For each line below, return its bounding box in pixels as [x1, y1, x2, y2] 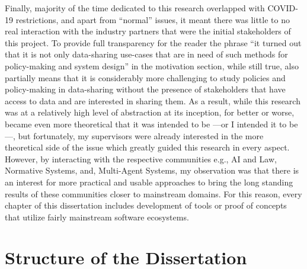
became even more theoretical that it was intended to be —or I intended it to [5, 117, 287, 130]
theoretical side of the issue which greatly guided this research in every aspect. [5, 141, 290, 153]
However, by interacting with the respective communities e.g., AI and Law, [5, 152, 277, 165]
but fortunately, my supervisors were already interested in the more [18, 129, 264, 142]
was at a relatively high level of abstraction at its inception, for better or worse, [5, 106, 295, 119]
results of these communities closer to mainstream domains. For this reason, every [5, 187, 302, 200]
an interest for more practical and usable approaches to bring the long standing [5, 175, 293, 188]
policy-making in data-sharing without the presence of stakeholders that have [5, 83, 286, 95]
